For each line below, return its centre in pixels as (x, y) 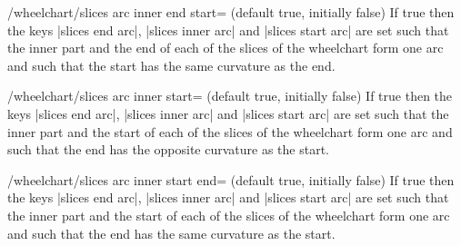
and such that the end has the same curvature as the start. (171, 233)
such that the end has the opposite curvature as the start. (168, 149)
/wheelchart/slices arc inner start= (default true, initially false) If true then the (230, 96)
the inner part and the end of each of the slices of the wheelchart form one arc (225, 48)
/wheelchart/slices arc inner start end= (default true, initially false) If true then (231, 179)
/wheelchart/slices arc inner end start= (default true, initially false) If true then (231, 12)
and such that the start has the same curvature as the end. (171, 65)
